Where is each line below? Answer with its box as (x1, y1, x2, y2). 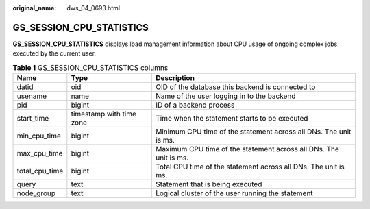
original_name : (12, 4, 57, 12)
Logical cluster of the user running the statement (155, 188, 313, 198)
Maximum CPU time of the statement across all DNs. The (155, 145, 339, 154)
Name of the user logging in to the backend (155, 91, 296, 101)
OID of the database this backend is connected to (155, 82, 316, 92)
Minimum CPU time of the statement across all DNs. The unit (155, 127, 351, 136)
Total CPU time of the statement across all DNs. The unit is (155, 162, 345, 171)
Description (155, 73, 195, 83)
